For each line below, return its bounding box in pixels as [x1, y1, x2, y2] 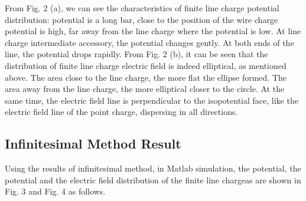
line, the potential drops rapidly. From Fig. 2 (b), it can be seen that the [5, 48, 268, 60]
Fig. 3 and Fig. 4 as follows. [5, 185, 106, 197]
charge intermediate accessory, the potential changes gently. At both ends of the [5, 36, 294, 48]
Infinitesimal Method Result [5, 134, 181, 153]
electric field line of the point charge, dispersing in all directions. [5, 106, 238, 118]
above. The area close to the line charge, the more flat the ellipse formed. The [5, 71, 287, 83]
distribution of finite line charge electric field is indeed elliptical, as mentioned [5, 59, 287, 71]
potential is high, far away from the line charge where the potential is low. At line [5, 25, 301, 37]
